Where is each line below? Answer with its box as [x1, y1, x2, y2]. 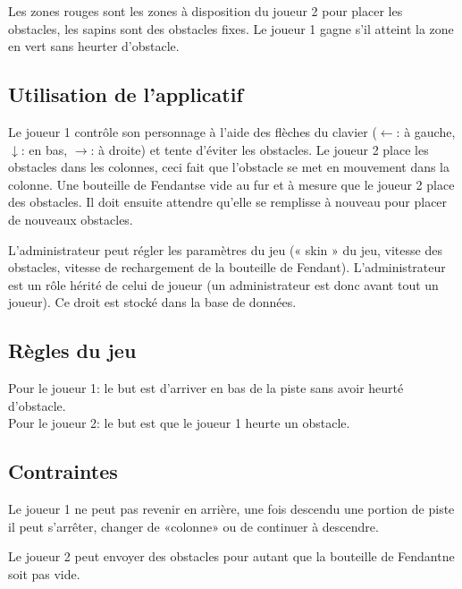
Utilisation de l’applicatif [8, 81, 243, 108]
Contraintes [8, 457, 118, 485]
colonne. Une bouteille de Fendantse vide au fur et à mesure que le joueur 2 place [8, 175, 455, 193]
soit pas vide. [8, 564, 80, 583]
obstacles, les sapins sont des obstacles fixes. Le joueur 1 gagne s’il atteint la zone [8, 19, 454, 38]
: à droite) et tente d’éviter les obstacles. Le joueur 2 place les [90, 140, 429, 158]
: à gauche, [396, 122, 456, 141]
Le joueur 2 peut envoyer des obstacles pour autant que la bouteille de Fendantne [8, 547, 455, 566]
